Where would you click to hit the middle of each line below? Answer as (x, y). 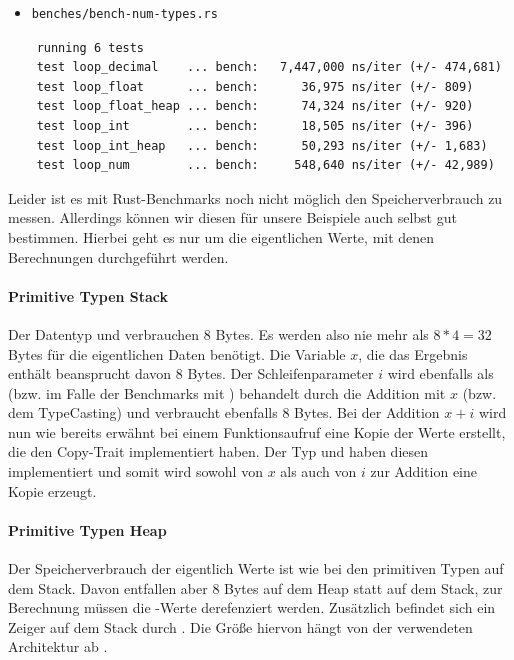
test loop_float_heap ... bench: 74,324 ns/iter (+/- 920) (255, 106)
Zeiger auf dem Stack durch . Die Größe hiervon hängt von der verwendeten (240, 626)
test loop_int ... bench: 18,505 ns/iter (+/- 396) (255, 125)
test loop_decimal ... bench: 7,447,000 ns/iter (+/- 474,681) (269, 67)
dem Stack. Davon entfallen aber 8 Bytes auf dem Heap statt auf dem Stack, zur (255, 587)
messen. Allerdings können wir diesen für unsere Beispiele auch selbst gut (232, 217)
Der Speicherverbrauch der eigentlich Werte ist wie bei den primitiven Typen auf (256, 568)
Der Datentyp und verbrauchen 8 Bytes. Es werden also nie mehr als (218, 333)
